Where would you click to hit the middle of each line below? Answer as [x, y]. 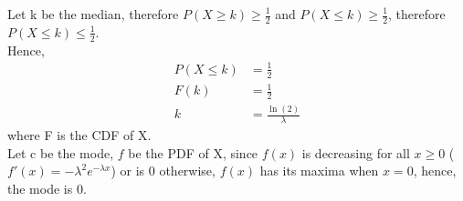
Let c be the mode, [61, 152]
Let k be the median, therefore [93, 14]
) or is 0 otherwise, [163, 171]
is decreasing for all [356, 152]
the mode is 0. [47, 188]
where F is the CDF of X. [79, 135]
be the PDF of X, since [193, 152]
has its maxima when [319, 171]
